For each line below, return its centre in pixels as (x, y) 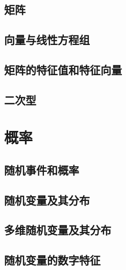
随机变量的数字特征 (52, 260)
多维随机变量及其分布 (58, 230)
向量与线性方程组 (47, 40)
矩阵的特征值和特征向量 (63, 69)
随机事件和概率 (42, 170)
